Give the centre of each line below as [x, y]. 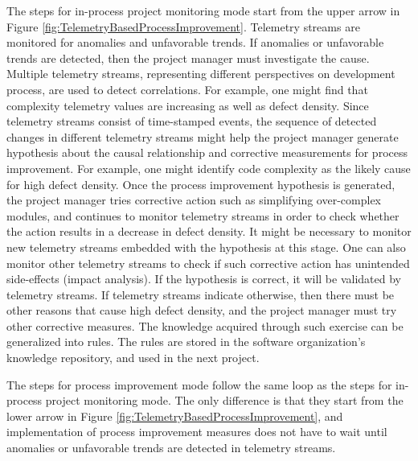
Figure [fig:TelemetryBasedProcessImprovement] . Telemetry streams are [183, 26]
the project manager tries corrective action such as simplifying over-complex [194, 200]
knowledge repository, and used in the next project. [133, 358]
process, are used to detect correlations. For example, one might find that [187, 89]
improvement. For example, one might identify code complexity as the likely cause [209, 168]
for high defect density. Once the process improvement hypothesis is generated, [201, 184]
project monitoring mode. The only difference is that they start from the [224, 400]
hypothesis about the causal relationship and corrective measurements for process [207, 152]
